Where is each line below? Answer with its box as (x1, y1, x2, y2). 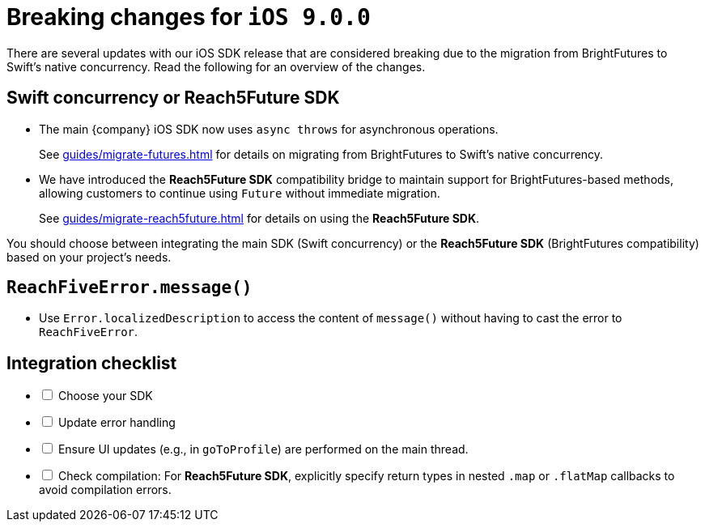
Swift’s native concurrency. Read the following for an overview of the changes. (6, 59, 426, 74)
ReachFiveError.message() (6, 278, 253, 298)
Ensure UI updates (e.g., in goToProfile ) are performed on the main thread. (57, 442, 469, 457)
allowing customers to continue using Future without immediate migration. (39, 185, 440, 200)
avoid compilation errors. (39, 483, 172, 497)
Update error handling (57, 415, 176, 430)
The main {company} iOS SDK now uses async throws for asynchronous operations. (39, 121, 499, 136)
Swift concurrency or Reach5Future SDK (6, 87, 340, 109)
